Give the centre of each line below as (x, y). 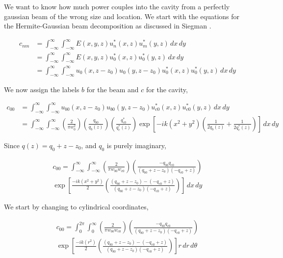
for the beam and (113, 89)
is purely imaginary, (136, 145)
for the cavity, (167, 89)
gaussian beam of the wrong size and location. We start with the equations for (122, 16)
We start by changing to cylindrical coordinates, (76, 206)
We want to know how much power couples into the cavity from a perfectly (117, 6)
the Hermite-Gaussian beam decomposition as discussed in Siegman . (108, 26)
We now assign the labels (42, 89)
